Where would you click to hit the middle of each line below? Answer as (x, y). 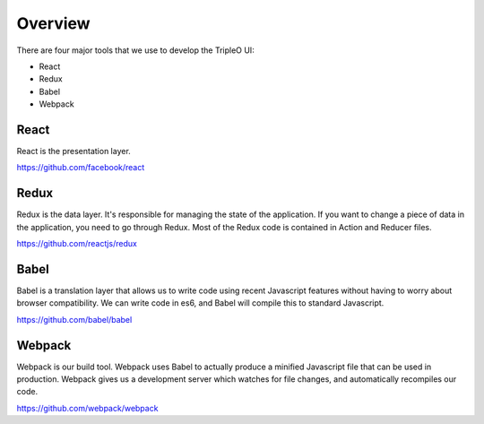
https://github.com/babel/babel (74, 319)
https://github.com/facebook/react (81, 168)
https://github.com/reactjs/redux (77, 244)
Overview (53, 23)
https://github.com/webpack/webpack (87, 408)
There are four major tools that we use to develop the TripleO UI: (135, 50)
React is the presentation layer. (74, 151)
